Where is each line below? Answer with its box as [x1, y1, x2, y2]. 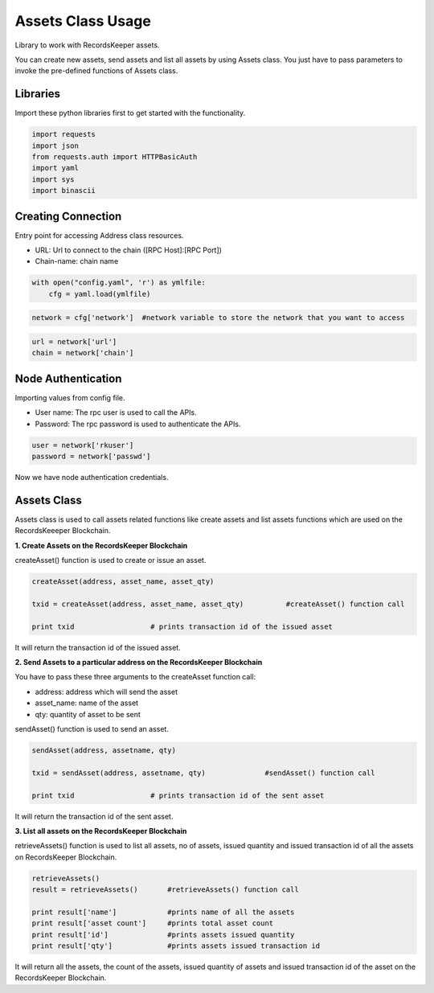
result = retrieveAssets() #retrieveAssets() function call [31, 885, 299, 894]
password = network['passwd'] [31, 452, 151, 462]
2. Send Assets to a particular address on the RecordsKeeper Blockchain [14, 658, 263, 667]
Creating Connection [14, 209, 122, 223]
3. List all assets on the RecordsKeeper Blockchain [14, 826, 187, 835]
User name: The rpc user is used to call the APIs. [35, 408, 197, 417]
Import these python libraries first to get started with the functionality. [14, 109, 246, 118]
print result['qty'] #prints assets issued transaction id [31, 942, 321, 950]
